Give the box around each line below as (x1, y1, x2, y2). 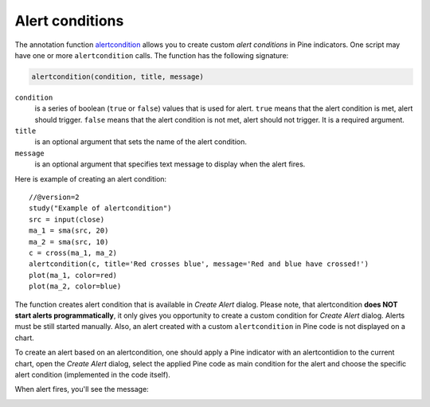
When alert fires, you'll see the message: (14, 385, 149, 394)
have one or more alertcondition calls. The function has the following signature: (14, 50, 289, 60)
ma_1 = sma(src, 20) (29, 226, 109, 235)
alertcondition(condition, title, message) (31, 72, 205, 81)
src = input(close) (29, 215, 105, 224)
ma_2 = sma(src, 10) (29, 237, 109, 246)
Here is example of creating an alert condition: (14, 174, 167, 183)
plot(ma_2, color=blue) (29, 282, 122, 291)
